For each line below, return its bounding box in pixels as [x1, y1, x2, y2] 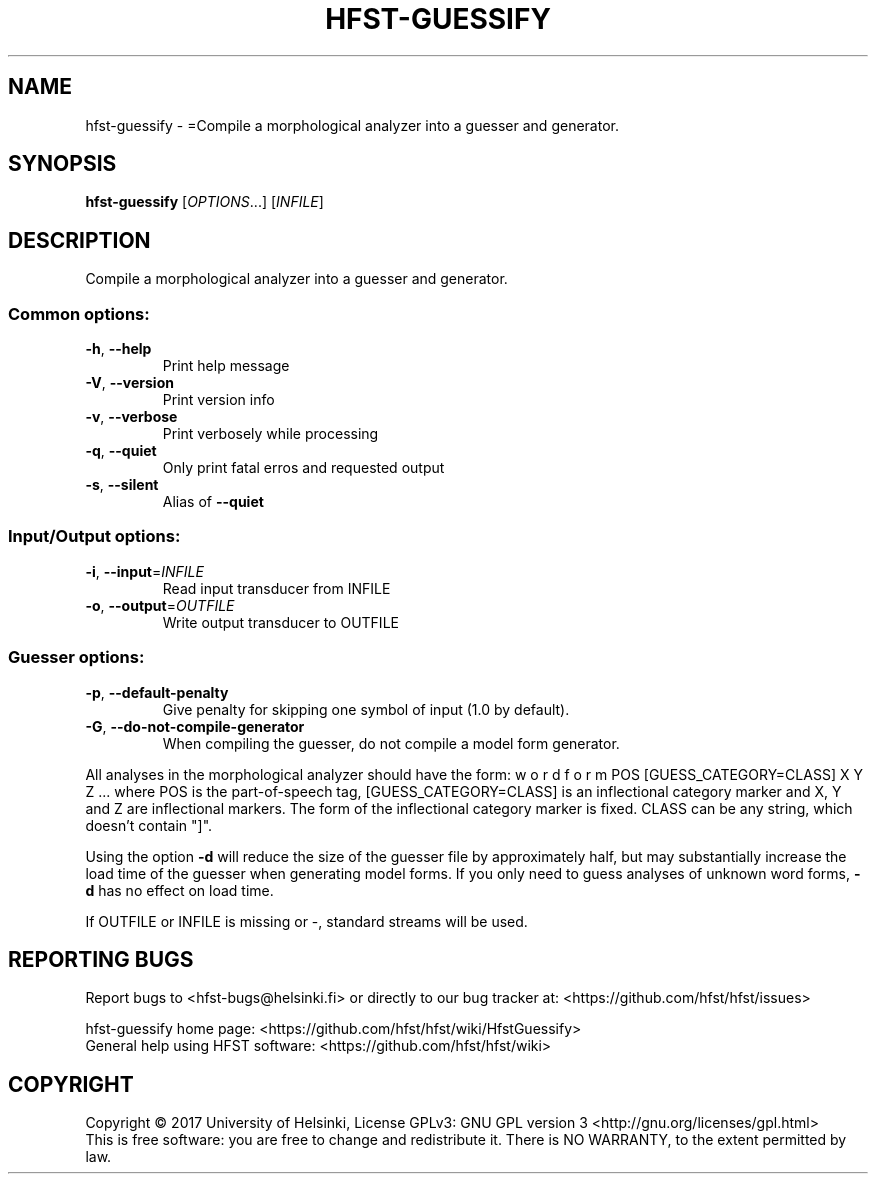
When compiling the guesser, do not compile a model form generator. [162, 734, 620, 752]
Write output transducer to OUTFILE [162, 613, 399, 631]
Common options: [8, 303, 150, 324]
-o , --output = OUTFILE [85, 596, 235, 614]
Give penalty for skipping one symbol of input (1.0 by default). [162, 700, 570, 718]
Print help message [162, 357, 290, 375]
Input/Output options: [8, 526, 181, 547]
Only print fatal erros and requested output [162, 459, 445, 477]
